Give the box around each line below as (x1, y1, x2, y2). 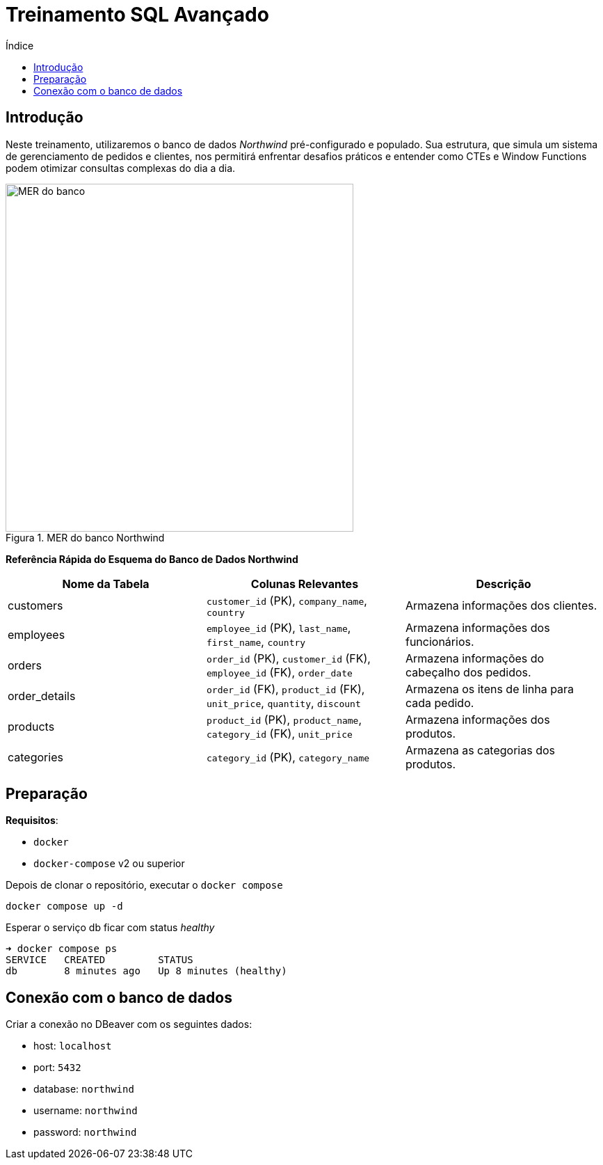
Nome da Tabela (62, 576, 150, 591)
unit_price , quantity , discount (206, 695, 361, 710)
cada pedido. (405, 695, 474, 710)
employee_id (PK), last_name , (206, 620, 351, 635)
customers (8, 599, 63, 613)
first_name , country (206, 634, 306, 649)
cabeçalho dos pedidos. (405, 665, 531, 679)
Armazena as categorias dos (405, 743, 555, 757)
